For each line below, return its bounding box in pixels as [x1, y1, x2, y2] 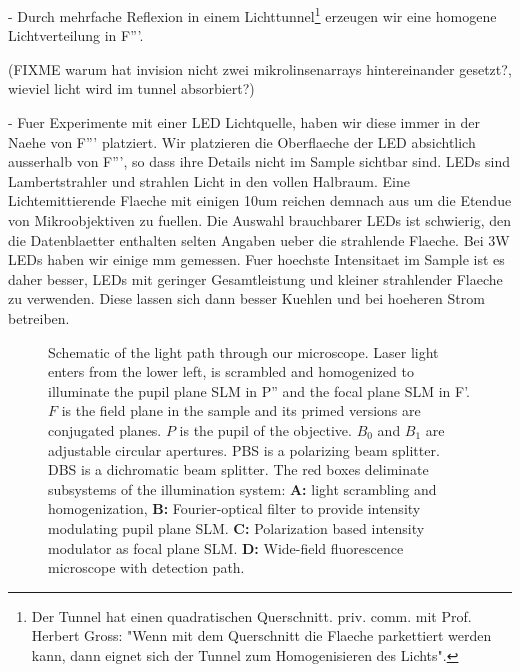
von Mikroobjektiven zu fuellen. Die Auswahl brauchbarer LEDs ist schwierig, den [8, 210, 511, 230]
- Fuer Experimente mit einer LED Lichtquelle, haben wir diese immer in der [8, 112, 481, 133]
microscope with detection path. [48, 557, 245, 578]
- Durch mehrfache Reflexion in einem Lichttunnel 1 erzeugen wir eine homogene [8, 3, 497, 26]
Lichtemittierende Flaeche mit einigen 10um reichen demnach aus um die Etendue [8, 190, 512, 211]
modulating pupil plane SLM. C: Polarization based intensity [48, 517, 425, 538]
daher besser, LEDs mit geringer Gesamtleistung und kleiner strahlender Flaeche [8, 268, 503, 289]
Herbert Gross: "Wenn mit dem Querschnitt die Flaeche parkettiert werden [31, 625, 492, 646]
